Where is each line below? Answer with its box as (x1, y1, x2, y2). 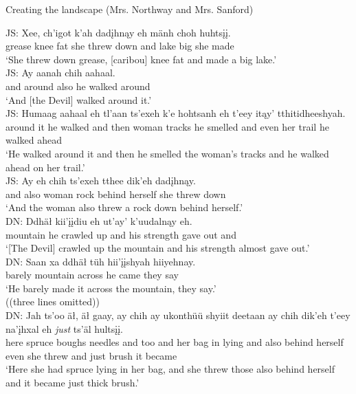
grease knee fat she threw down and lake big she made (5, 39, 234, 53)
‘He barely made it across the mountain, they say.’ (5, 281, 216, 295)
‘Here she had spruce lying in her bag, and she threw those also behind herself (5, 362, 335, 376)
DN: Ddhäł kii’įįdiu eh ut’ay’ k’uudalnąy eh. (5, 213, 192, 228)
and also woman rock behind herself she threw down (5, 186, 226, 201)
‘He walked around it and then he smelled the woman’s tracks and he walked (5, 146, 329, 160)
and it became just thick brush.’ (5, 375, 140, 390)
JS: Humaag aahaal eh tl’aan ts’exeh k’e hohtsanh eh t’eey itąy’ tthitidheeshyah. (5, 106, 346, 120)
